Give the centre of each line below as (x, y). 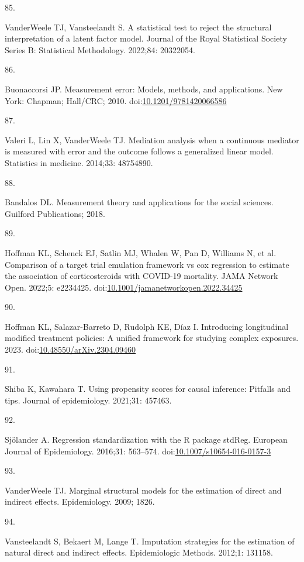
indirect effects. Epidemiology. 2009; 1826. (80, 501)
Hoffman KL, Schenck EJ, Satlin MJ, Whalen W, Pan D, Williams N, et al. (141, 252)
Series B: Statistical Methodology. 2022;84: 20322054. (100, 49)
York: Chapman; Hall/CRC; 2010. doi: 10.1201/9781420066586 (116, 100)
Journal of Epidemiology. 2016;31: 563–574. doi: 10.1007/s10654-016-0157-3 (138, 451)
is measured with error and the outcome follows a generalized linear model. (139, 151)
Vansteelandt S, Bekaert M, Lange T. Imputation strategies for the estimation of (150, 541)
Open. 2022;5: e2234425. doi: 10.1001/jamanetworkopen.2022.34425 (124, 287)
